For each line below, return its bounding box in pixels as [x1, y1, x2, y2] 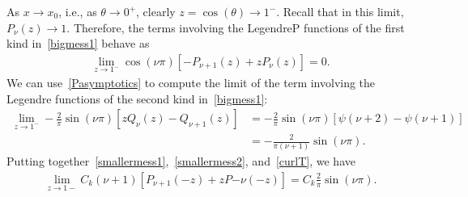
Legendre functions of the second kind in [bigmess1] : [6, 90, 268, 107]
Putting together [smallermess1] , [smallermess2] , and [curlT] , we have [6, 153, 355, 170]
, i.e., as [58, 3, 97, 19]
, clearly [136, 3, 176, 19]
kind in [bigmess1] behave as [6, 35, 150, 52]
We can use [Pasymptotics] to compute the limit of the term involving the [6, 74, 376, 91]
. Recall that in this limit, [276, 3, 404, 19]
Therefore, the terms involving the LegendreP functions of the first [73, 19, 405, 36]
